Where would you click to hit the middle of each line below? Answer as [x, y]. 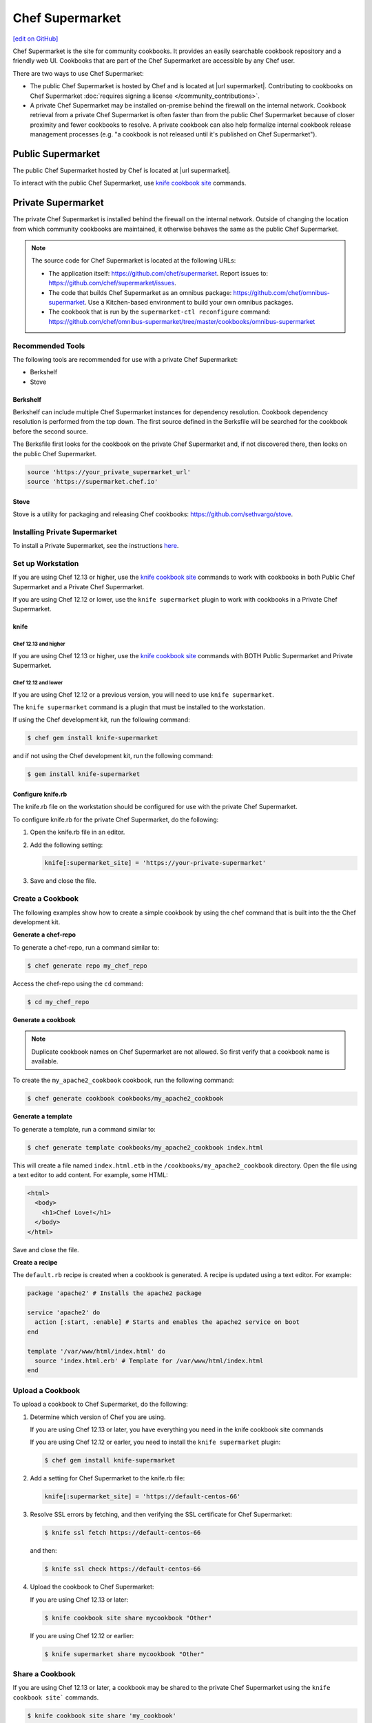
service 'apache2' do [64, 1313]
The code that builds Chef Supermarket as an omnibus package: [140, 292]
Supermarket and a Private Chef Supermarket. [79, 587]
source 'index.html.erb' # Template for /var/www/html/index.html [149, 1361]
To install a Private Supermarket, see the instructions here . [96, 546]
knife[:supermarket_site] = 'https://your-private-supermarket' [155, 863]
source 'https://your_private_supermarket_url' [109, 472]
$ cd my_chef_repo [58, 1002]
